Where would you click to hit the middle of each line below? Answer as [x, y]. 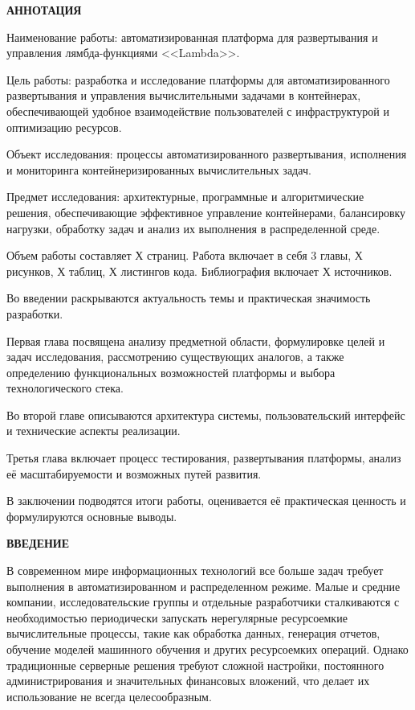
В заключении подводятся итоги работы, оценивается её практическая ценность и [206, 501]
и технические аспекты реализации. [94, 431]
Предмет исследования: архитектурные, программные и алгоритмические [185, 197]
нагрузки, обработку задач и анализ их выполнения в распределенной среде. [193, 228]
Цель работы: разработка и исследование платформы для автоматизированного [198, 79]
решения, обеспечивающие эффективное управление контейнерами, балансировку [206, 212]
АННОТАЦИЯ [44, 10]
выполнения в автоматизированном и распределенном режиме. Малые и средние [203, 586]
